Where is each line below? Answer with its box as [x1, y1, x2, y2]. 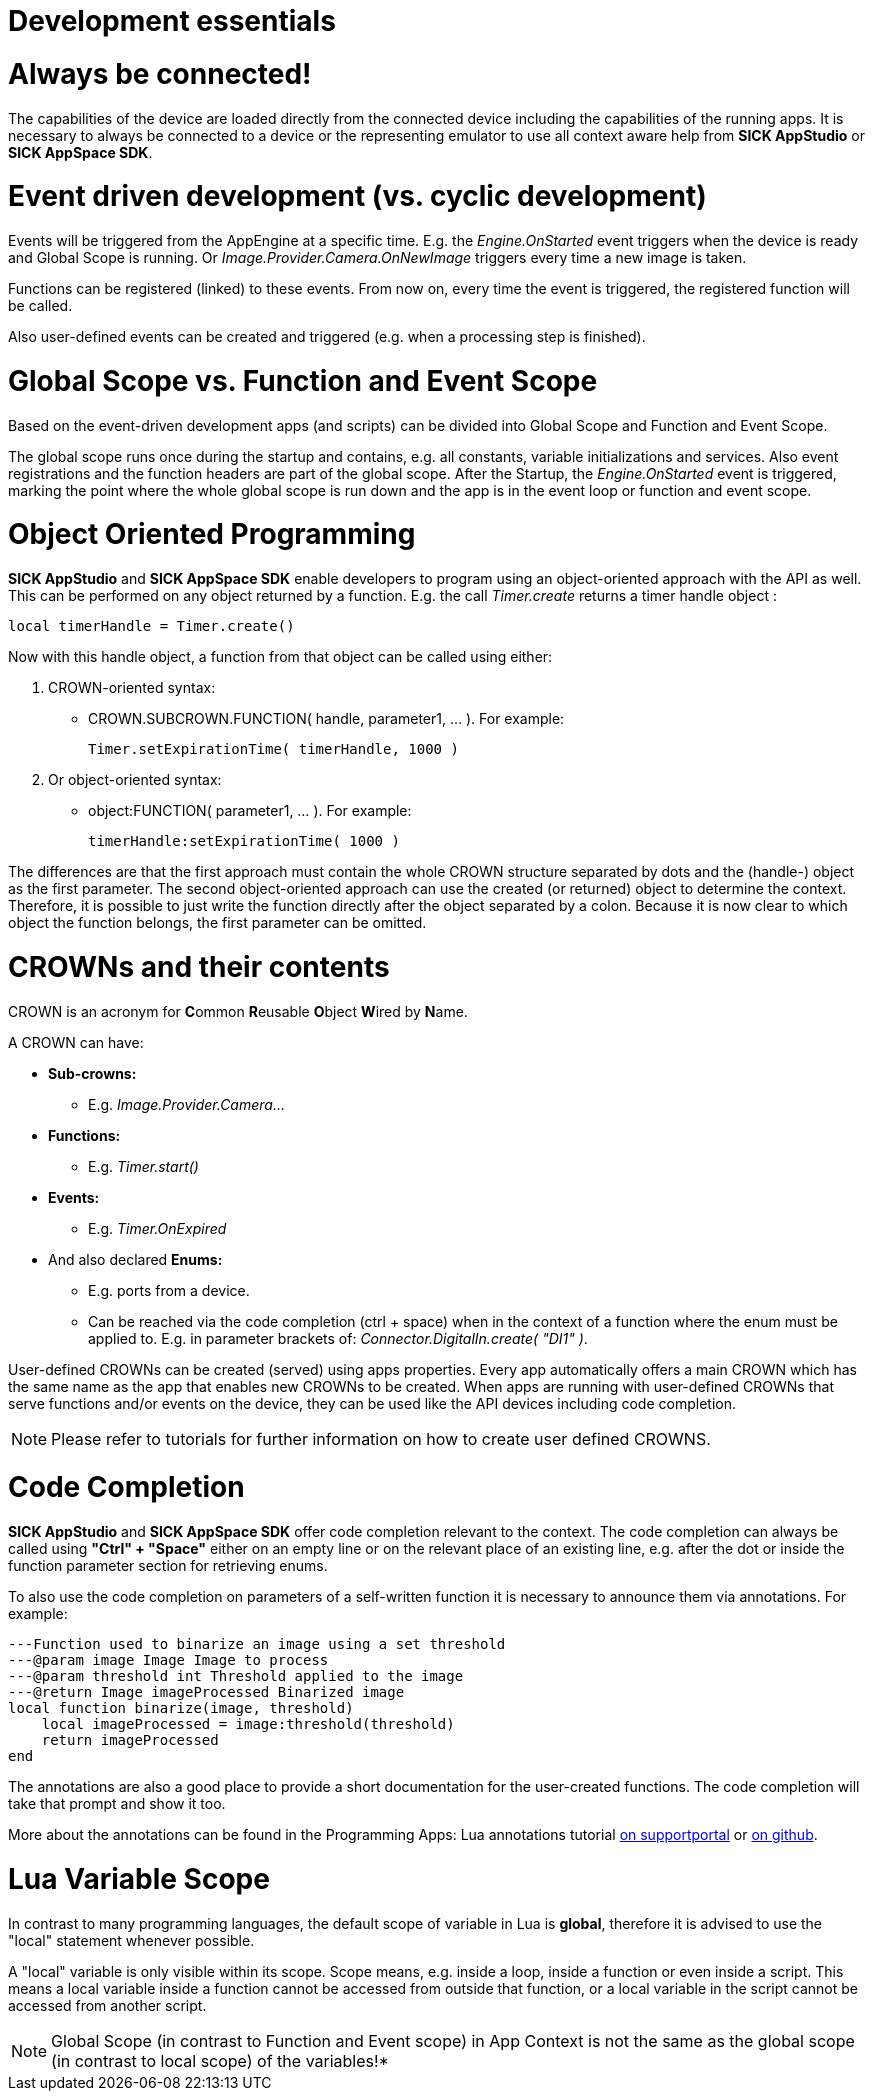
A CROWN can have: [8, 1033, 144, 1051]
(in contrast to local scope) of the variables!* [51, 2050, 389, 2071]
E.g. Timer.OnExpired [88, 1219, 227, 1237]
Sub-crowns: [48, 1064, 137, 1082]
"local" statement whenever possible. [8, 1931, 255, 1949]
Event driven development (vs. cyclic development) [8, 179, 707, 214]
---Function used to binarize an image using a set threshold [8, 1636, 506, 1652]
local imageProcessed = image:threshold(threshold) [41, 1716, 455, 1732]
